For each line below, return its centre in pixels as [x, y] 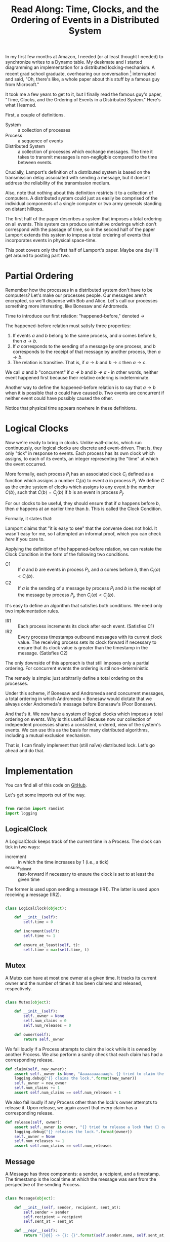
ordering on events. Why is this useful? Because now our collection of [78, 719]
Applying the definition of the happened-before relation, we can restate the [83, 549]
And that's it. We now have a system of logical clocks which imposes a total [84, 714]
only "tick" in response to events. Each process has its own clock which [80, 453]
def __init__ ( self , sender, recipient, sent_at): [68, 1207]
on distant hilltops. [25, 209]
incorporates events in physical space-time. [51, 240]
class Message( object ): [30, 1198]
